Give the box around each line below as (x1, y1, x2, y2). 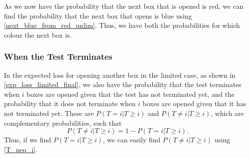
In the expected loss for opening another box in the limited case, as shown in (4, 69, 236, 80)
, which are (210, 108, 244, 118)
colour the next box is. (4, 29, 72, 40)
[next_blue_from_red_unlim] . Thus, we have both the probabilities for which (4, 20, 240, 30)
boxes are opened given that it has (142, 98, 247, 109)
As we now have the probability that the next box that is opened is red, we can (4, 1, 244, 11)
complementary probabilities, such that (4, 117, 122, 128)
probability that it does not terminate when (4, 98, 136, 109)
